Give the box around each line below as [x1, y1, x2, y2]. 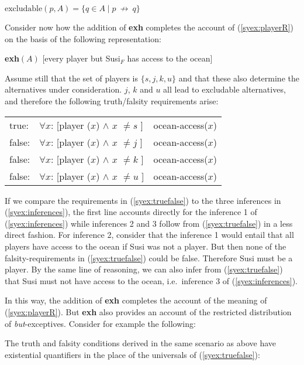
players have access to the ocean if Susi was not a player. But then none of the [5, 240, 286, 252]
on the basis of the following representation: [5, 32, 161, 45]
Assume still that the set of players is [5, 71, 138, 84]
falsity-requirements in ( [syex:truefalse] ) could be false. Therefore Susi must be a [5, 251, 293, 264]
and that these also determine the [178, 71, 299, 84]
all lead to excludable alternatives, [163, 83, 286, 95]
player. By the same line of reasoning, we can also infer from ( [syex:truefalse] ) [5, 263, 283, 275]
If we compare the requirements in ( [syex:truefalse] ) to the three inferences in [5, 194, 281, 206]
